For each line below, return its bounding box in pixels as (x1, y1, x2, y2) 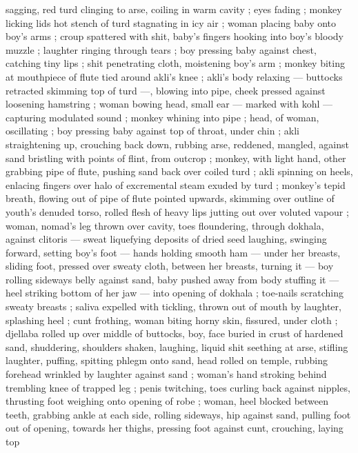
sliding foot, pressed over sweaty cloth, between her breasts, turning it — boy (6, 259, 334, 273)
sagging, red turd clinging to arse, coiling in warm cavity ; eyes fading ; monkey (6, 2, 342, 16)
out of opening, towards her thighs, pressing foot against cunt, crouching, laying (6, 421, 344, 435)
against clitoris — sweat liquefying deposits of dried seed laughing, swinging (6, 232, 327, 246)
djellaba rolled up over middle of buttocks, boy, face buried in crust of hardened (6, 326, 344, 341)
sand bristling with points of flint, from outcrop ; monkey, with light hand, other (6, 150, 346, 165)
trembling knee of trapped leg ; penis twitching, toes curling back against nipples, (6, 380, 350, 394)
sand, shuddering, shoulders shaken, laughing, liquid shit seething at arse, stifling (6, 339, 348, 354)
